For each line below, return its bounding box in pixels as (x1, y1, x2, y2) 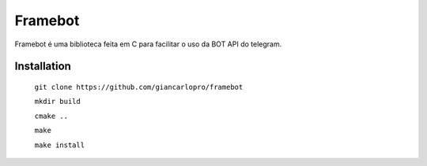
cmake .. (34, 111, 69, 120)
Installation (14, 60, 71, 73)
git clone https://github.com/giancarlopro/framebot (34, 83, 244, 91)
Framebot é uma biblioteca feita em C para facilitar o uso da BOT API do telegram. (14, 39, 282, 49)
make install (34, 140, 85, 149)
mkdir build (34, 97, 81, 106)
